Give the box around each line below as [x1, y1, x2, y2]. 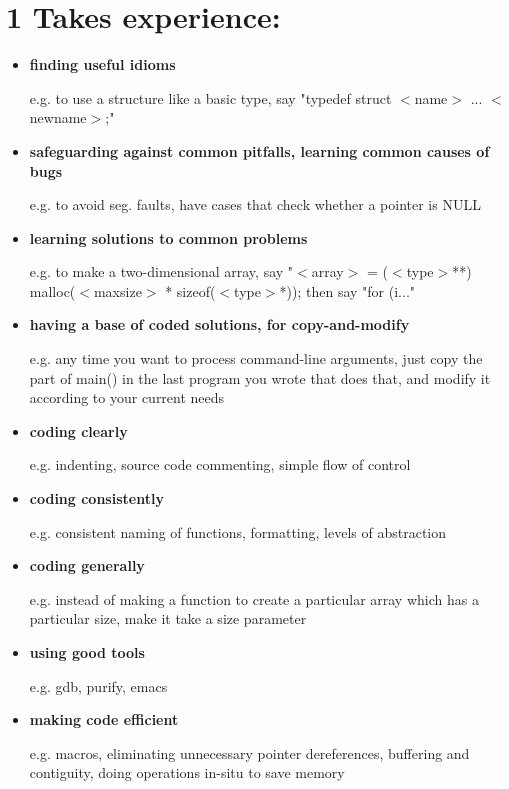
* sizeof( [165, 280, 216, 301]
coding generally [29, 555, 145, 576]
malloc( [29, 280, 76, 301]
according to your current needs [29, 387, 225, 408]
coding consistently [29, 488, 164, 509]
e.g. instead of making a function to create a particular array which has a [29, 588, 479, 609]
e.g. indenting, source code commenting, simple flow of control [29, 454, 411, 475]
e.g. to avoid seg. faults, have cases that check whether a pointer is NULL [29, 194, 481, 215]
